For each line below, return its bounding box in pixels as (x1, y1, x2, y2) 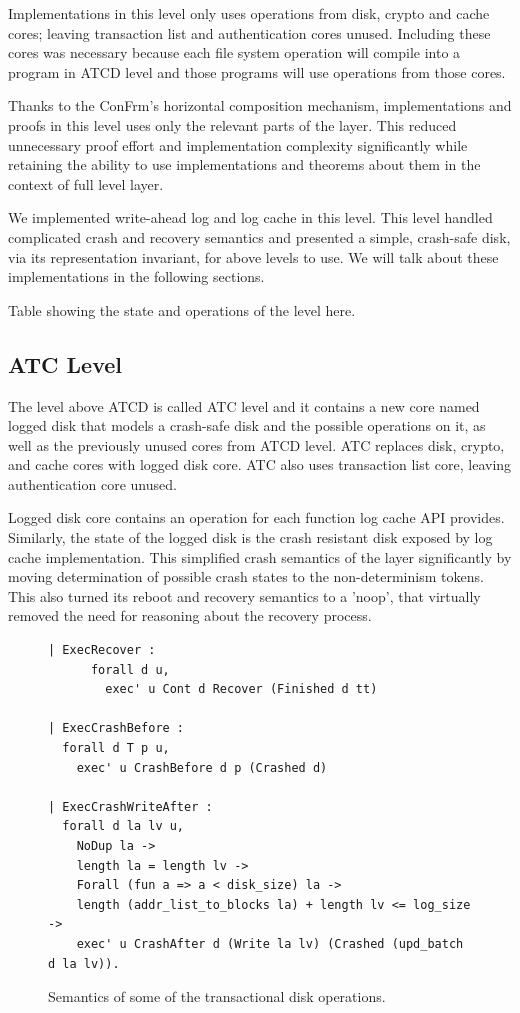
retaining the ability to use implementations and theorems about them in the (8, 154, 481, 175)
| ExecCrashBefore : (48, 721, 185, 736)
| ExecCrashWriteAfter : (48, 799, 213, 814)
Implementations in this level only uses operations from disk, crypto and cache (8, 3, 490, 23)
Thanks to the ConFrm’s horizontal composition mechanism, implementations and (8, 95, 512, 116)
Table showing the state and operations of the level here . (8, 299, 356, 320)
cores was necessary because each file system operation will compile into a (8, 42, 461, 63)
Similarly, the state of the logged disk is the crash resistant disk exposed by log (8, 527, 493, 548)
